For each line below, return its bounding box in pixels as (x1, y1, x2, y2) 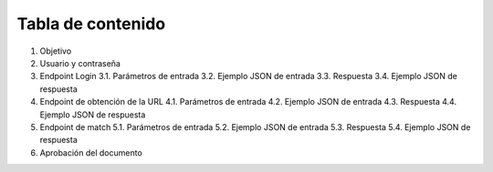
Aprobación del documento (39, 147, 143, 158)
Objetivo (39, 46, 72, 56)
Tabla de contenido (16, 14, 166, 34)
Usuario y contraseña (39, 57, 121, 68)
